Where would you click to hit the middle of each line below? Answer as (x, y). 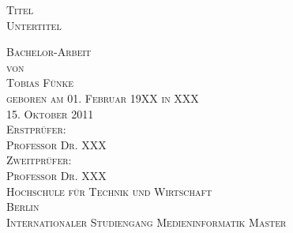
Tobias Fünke (40, 83)
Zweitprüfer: (39, 160)
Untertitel (34, 25)
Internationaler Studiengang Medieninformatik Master (146, 222)
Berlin (23, 207)
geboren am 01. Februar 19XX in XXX (103, 98)
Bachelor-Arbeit (49, 52)
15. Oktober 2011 (50, 113)
